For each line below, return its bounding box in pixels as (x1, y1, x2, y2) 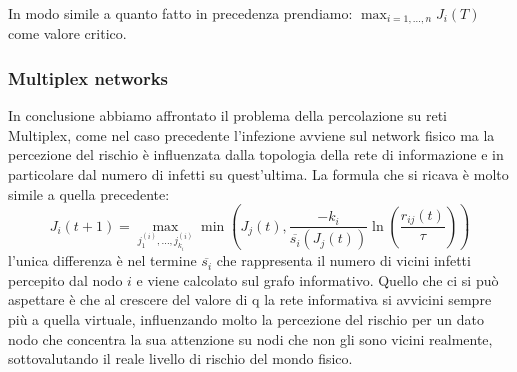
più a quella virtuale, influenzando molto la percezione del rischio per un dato (8, 309, 484, 330)
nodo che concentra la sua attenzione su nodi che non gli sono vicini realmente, (8, 328, 493, 349)
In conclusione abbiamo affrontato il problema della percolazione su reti (8, 105, 447, 126)
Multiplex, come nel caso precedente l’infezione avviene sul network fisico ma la (8, 124, 495, 145)
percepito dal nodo (8, 269, 123, 290)
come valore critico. (8, 23, 127, 44)
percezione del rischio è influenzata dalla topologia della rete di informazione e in (8, 144, 504, 165)
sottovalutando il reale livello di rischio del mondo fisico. (8, 348, 353, 369)
